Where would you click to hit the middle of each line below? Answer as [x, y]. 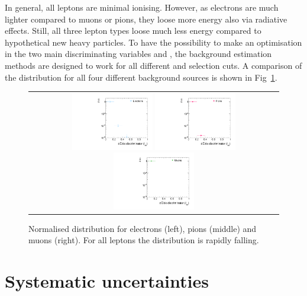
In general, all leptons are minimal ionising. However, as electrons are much [142, 7]
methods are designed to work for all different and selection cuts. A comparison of [153, 65]
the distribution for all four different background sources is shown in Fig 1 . [141, 77]
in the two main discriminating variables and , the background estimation [138, 54]
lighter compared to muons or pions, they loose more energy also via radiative [146, 19]
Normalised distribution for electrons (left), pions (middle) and [143, 228]
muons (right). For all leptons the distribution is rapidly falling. [144, 240]
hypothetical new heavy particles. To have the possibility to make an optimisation [153, 42]
